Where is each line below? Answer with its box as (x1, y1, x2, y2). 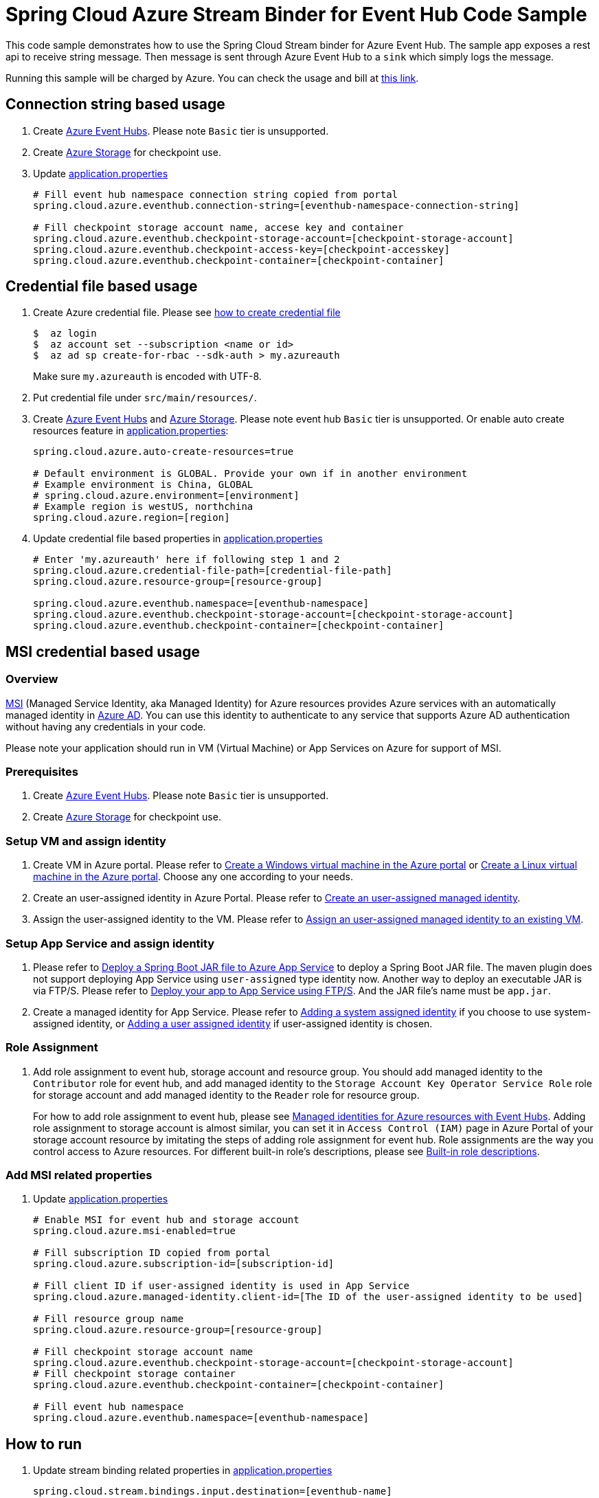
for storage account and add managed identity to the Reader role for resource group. (33, 1088, 420, 1101)
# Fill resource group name (33, 1313, 184, 1325)
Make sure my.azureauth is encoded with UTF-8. (33, 370, 262, 383)
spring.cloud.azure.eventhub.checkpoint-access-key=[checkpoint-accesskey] (33, 243, 450, 255)
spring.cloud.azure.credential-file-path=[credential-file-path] (33, 565, 392, 577)
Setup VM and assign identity (5, 834, 166, 848)
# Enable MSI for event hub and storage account (33, 1214, 299, 1226)
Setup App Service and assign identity (5, 936, 215, 950)
